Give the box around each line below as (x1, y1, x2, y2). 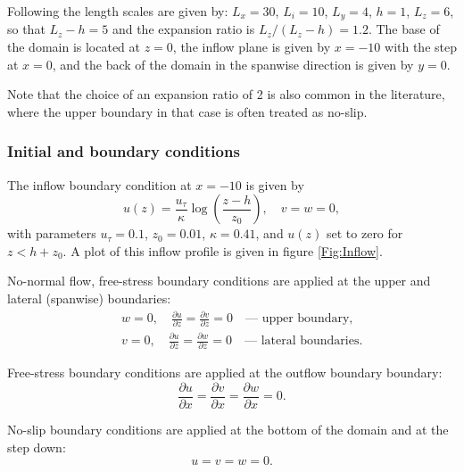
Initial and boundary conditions (7, 140, 240, 162)
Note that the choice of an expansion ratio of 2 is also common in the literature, (7, 85, 445, 104)
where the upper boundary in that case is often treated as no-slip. (7, 102, 368, 120)
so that (7, 20, 46, 38)
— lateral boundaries (244, 335, 360, 347)
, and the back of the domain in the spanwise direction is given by (52, 54, 414, 73)
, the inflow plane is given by (172, 37, 331, 56)
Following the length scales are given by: (7, 2, 228, 20)
